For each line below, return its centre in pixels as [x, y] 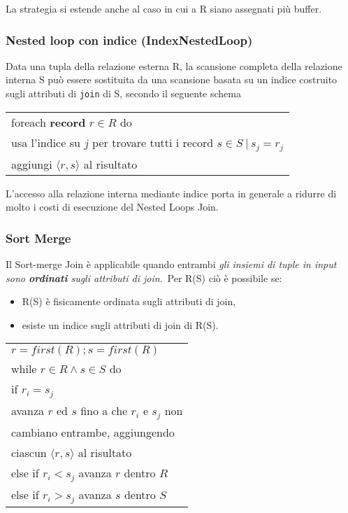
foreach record [49, 122]
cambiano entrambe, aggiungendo [93, 433]
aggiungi [32, 164]
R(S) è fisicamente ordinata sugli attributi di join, [129, 301]
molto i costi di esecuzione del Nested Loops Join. [112, 207]
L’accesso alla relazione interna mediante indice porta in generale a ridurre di [171, 193]
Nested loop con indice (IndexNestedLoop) [129, 40]
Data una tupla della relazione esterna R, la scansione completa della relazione [174, 65]
